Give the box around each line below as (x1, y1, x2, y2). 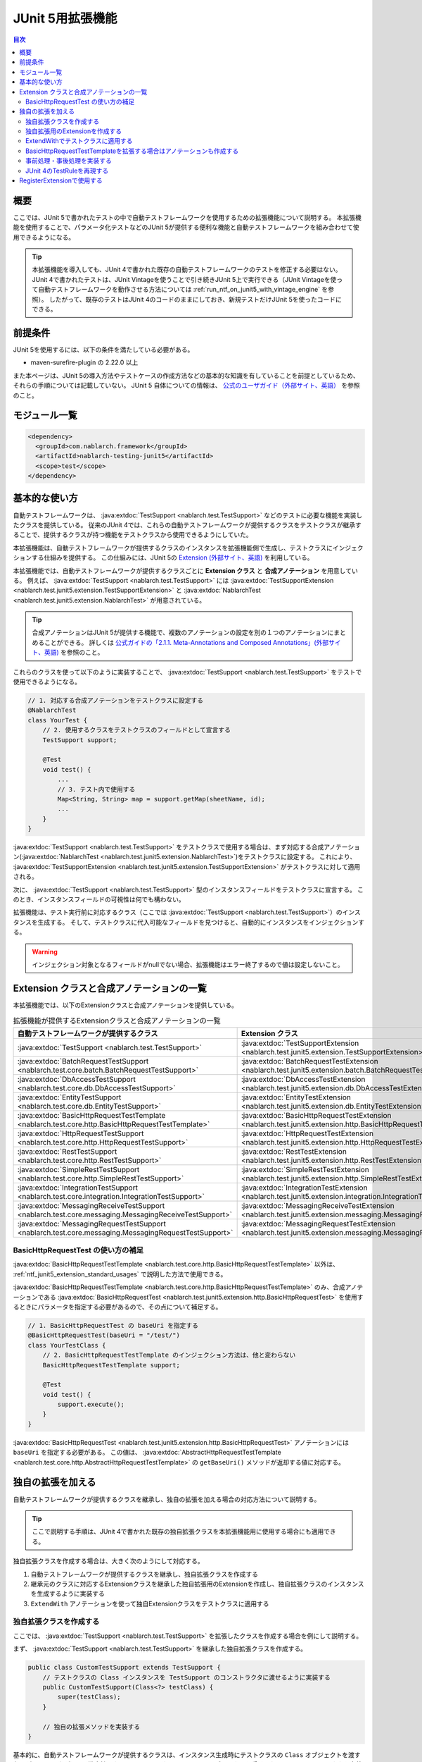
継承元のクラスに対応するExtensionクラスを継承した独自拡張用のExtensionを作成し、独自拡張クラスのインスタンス (30, 1579, 364, 1588)
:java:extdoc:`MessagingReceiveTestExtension (241, 1200, 395, 1210)
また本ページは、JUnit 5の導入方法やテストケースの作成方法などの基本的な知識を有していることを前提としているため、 (13, 371, 360, 380)
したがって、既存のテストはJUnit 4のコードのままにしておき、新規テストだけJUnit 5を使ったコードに (49, 295, 343, 303)
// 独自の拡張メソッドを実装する (42, 1723, 141, 1730)
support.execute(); (57, 1400, 124, 1409)
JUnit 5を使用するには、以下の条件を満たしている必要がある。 (13, 345, 194, 354)
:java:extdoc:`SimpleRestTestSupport (17, 1164, 140, 1174)
